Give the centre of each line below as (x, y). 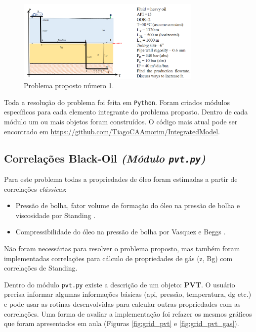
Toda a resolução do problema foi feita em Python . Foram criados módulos (117, 102)
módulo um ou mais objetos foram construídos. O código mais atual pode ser (121, 122)
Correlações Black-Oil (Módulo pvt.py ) (105, 158)
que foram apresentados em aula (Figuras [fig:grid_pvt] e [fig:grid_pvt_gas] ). (122, 323)
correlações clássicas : (35, 189)
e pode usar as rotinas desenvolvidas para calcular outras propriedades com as (122, 304)
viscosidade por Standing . (56, 215)
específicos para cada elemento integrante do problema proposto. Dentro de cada (126, 112)
